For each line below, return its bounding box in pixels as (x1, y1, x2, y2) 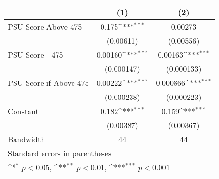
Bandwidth (8, 133, 45, 145)
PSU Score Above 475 (8, 21, 82, 32)
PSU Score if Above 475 (8, 77, 89, 88)
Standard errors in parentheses (8, 147, 112, 159)
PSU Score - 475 (8, 49, 63, 60)
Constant (8, 105, 39, 116)
